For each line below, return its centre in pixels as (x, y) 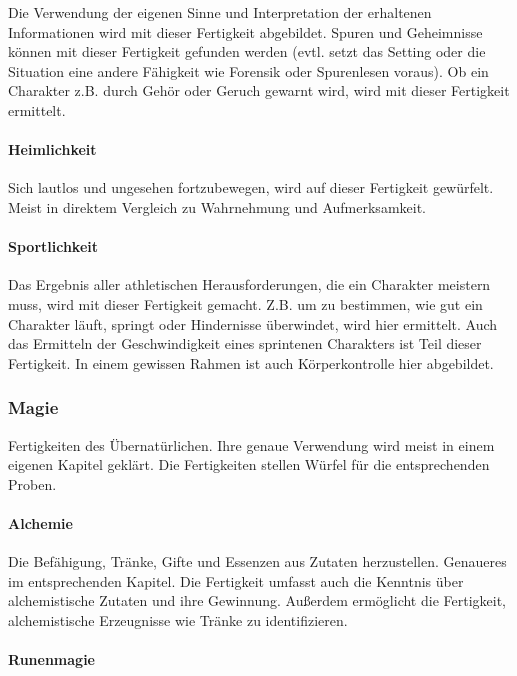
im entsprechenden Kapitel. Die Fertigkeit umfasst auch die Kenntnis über (236, 580)
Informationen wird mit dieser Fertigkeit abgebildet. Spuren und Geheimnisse (245, 31)
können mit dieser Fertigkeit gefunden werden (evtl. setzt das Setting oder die (247, 51)
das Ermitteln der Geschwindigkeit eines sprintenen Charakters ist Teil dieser (245, 343)
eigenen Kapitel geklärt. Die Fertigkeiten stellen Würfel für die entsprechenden (249, 464)
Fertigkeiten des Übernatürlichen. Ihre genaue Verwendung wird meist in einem (251, 444)
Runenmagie (51, 659)
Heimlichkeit (52, 149)
